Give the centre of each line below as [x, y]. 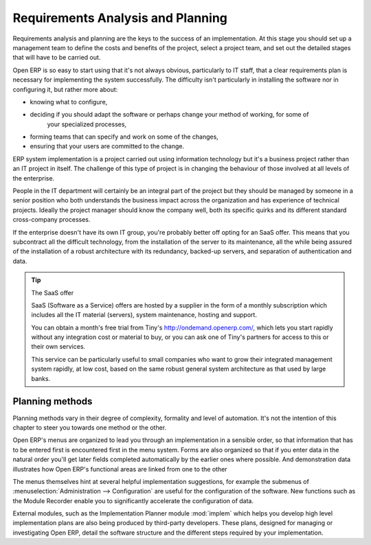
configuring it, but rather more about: [65, 89]
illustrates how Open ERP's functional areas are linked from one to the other [120, 469]
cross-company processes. [52, 220]
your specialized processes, [87, 124]
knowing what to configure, [69, 102]
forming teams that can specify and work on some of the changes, [124, 137]
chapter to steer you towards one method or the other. [90, 427]
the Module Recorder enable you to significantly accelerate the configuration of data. [133, 500]
